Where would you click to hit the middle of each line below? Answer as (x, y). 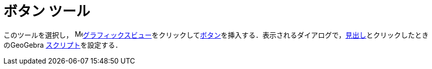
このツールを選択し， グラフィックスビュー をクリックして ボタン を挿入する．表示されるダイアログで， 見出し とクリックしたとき (216, 35)
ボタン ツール (47, 11)
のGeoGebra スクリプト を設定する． (63, 45)
